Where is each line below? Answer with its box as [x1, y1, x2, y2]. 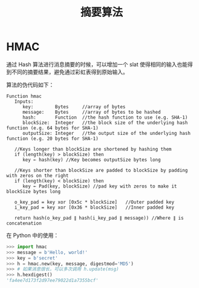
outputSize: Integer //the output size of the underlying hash [22, 130, 191, 136]
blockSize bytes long [6, 188, 61, 194]
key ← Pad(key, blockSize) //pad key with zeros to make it [22, 183, 177, 189]
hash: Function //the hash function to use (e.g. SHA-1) [22, 114, 188, 120]
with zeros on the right [6, 172, 69, 178]
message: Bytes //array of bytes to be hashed [22, 109, 161, 115]
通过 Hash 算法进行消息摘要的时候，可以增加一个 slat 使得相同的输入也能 [6, 61, 188, 68]
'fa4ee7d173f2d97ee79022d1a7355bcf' [6, 278, 99, 284]
